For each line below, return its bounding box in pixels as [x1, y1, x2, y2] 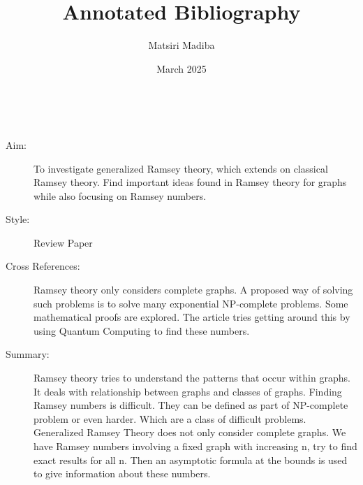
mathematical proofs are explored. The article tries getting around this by [34, 310, 350, 324]
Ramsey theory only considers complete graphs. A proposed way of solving [34, 282, 353, 297]
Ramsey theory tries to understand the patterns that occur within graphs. [34, 370, 350, 385]
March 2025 [156, 61, 207, 75]
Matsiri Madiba [148, 38, 215, 52]
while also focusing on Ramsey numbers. [34, 188, 207, 203]
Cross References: [6, 259, 80, 273]
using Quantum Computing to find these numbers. [34, 323, 250, 338]
